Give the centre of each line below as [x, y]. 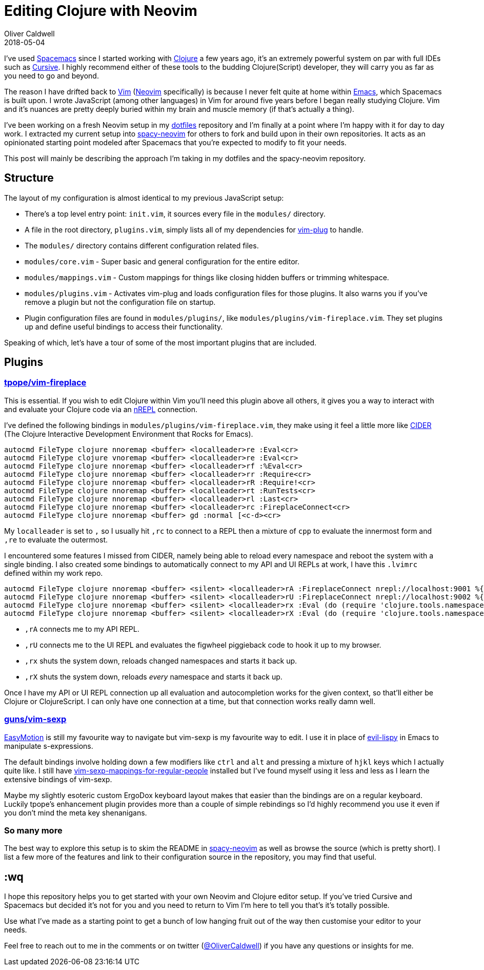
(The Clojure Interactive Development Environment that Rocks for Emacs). [129, 434]
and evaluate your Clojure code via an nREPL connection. [101, 409]
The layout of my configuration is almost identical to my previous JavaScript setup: [144, 198]
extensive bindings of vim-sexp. [58, 779]
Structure [29, 178]
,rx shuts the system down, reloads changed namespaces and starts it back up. [161, 661]
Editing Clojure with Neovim [101, 11]
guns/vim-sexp [35, 719]
